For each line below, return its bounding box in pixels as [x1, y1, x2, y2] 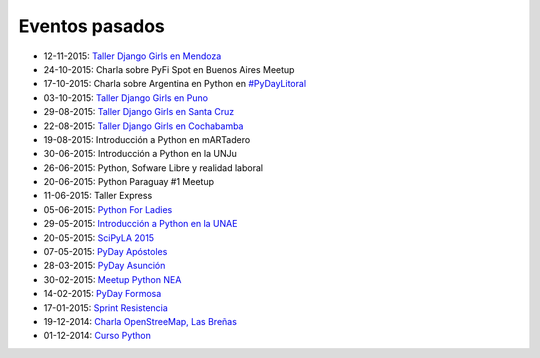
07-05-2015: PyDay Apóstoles [43, 246, 168, 258]
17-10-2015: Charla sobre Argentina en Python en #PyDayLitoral [43, 78, 307, 90]
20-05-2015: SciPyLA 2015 [43, 231, 155, 244]
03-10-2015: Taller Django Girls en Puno [43, 91, 209, 104]
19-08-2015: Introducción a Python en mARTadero [43, 133, 251, 145]
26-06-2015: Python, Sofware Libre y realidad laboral [43, 161, 264, 174]
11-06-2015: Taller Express [43, 190, 153, 202]
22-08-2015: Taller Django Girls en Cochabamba [43, 120, 244, 132]
